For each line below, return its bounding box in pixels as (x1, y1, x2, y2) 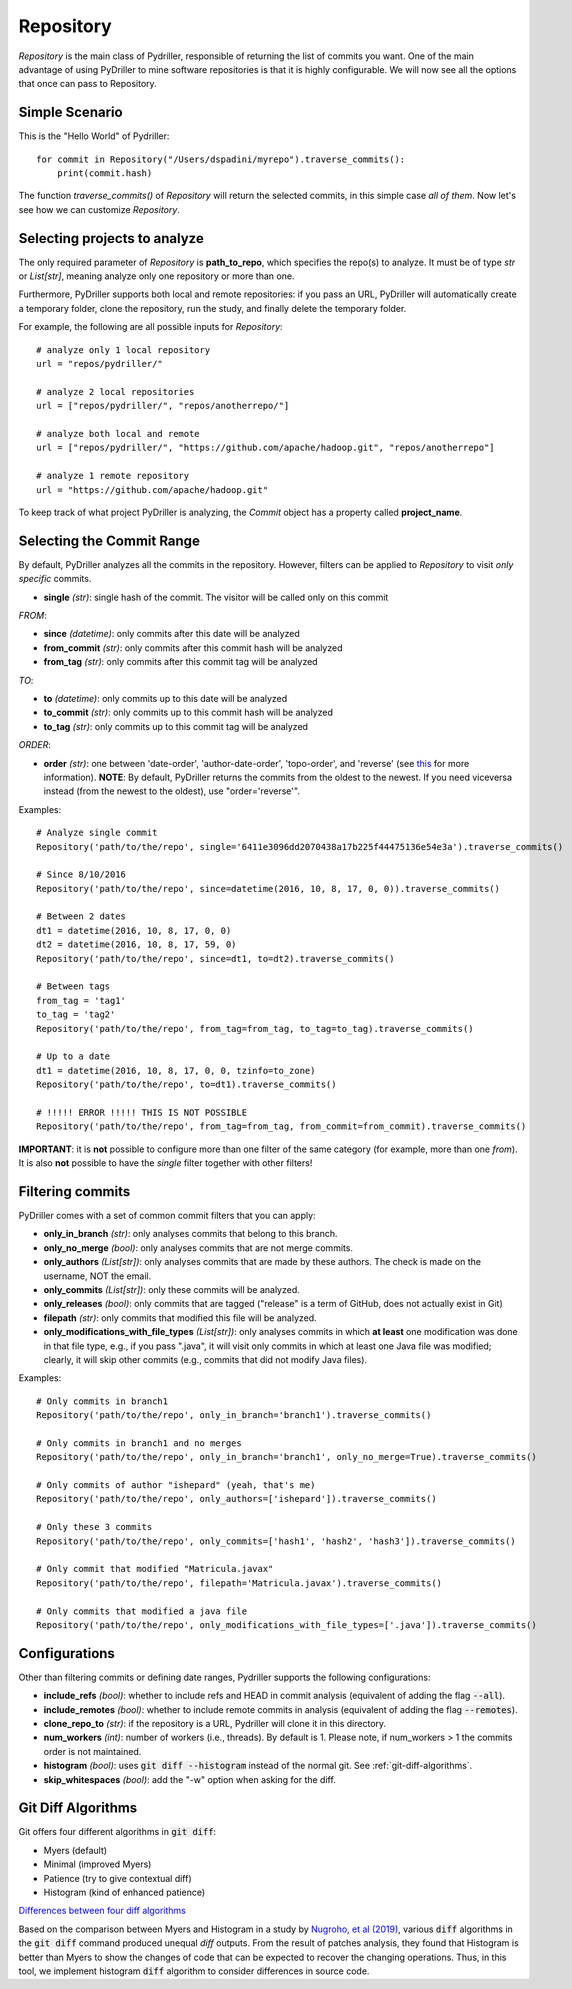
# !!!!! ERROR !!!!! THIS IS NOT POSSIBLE (36, 1106, 248, 1118)
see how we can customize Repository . (18, 203, 180, 215)
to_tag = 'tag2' (36, 1009, 116, 1020)
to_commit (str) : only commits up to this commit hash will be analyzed (43, 706, 334, 719)
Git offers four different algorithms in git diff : (18, 1826, 217, 1838)
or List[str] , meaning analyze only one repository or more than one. (18, 270, 295, 282)
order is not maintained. (43, 1745, 142, 1757)
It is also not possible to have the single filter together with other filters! (18, 1157, 313, 1169)
